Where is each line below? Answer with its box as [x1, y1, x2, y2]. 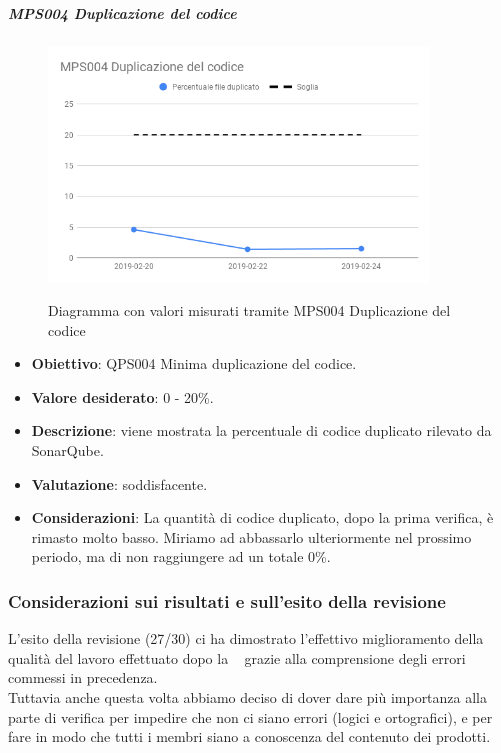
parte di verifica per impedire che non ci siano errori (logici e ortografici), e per [8, 706, 493, 727]
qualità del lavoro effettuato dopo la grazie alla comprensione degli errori [8, 647, 466, 668]
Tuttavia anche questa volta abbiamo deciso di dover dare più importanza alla [8, 687, 488, 708]
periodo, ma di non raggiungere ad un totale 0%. [31, 546, 331, 567]
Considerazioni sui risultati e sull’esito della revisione [8, 588, 446, 613]
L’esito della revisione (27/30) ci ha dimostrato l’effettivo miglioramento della [8, 628, 484, 649]
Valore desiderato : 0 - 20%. [31, 386, 214, 407]
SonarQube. [31, 440, 104, 461]
